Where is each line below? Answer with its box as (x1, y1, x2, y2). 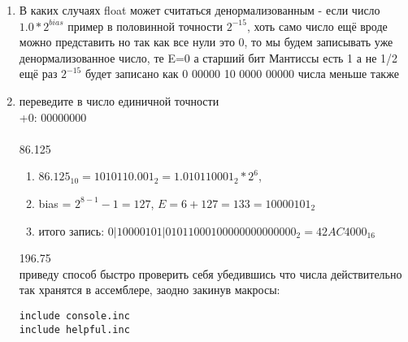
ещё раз (19, 65, 58, 82)
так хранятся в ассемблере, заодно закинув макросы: (19, 281, 280, 298)
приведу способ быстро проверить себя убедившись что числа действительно (19, 265, 402, 282)
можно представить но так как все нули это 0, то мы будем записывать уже (19, 33, 393, 50)
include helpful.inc (19, 323, 130, 336)
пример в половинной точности (67, 17, 223, 34)
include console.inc (19, 310, 130, 322)
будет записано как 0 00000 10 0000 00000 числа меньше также (85, 65, 399, 82)
